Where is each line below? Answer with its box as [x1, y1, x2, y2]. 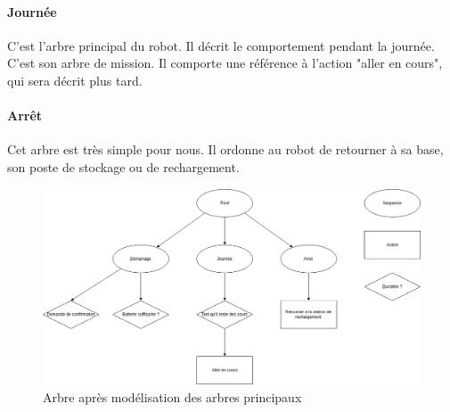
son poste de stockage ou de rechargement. [7, 157, 240, 176]
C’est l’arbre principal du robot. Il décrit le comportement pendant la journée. [7, 36, 435, 54]
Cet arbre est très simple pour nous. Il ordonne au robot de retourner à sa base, [7, 140, 444, 159]
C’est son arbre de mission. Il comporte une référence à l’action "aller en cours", [7, 54, 443, 72]
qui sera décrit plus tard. [7, 70, 143, 89]
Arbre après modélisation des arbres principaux [43, 388, 302, 407]
